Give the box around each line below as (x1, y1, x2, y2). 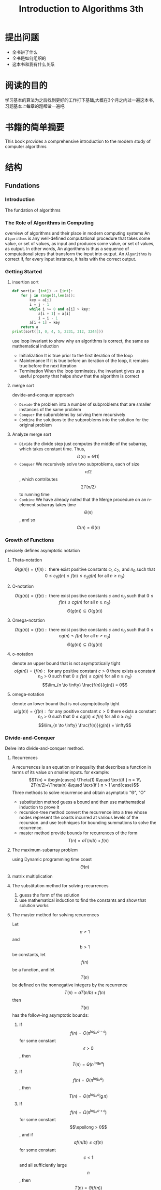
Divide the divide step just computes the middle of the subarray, (19, 441, 147, 447)
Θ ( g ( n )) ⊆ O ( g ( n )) (67, 608, 103, 613)
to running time (19, 492, 50, 497)
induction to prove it (19, 804, 59, 810)
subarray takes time (36, 502, 76, 508)
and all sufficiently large (19, 1162, 67, 1168)
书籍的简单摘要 (5, 122, 65, 133)
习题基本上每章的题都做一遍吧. (5, 103, 66, 109)
